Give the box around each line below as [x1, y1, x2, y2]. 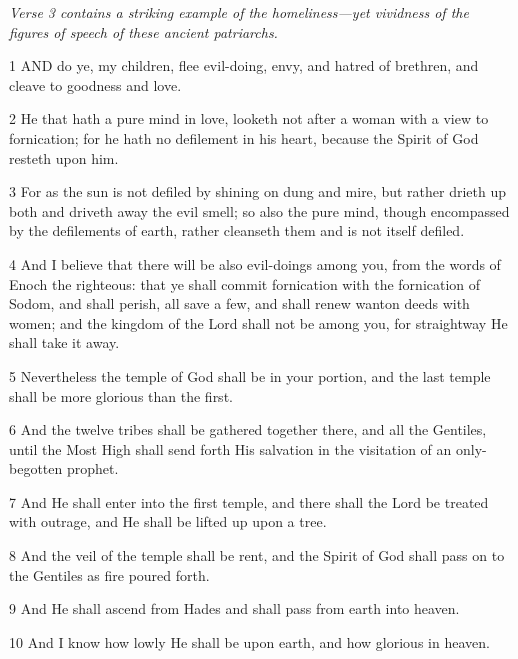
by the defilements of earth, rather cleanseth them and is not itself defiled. [9, 220, 465, 241]
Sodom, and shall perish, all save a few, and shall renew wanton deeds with [9, 293, 470, 314]
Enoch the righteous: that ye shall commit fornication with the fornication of [9, 273, 481, 294]
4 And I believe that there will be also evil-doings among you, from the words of [9, 253, 501, 274]
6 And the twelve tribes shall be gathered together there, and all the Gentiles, [9, 419, 487, 440]
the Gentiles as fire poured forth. [9, 564, 210, 585]
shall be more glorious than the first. [9, 385, 233, 406]
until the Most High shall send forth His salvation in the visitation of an [9, 438, 452, 459]
